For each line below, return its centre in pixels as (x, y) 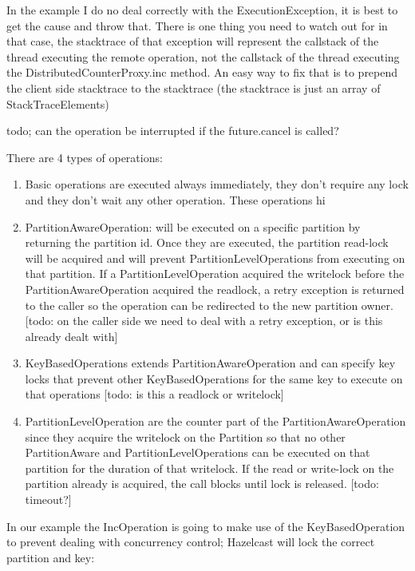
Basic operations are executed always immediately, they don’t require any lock (217, 184)
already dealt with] (71, 336)
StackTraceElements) (58, 103)
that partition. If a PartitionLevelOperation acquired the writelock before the (215, 274)
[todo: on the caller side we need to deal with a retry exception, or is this (204, 321)
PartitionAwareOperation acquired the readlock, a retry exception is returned (215, 289)
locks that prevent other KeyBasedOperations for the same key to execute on (214, 378)
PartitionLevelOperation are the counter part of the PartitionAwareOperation (215, 421)
